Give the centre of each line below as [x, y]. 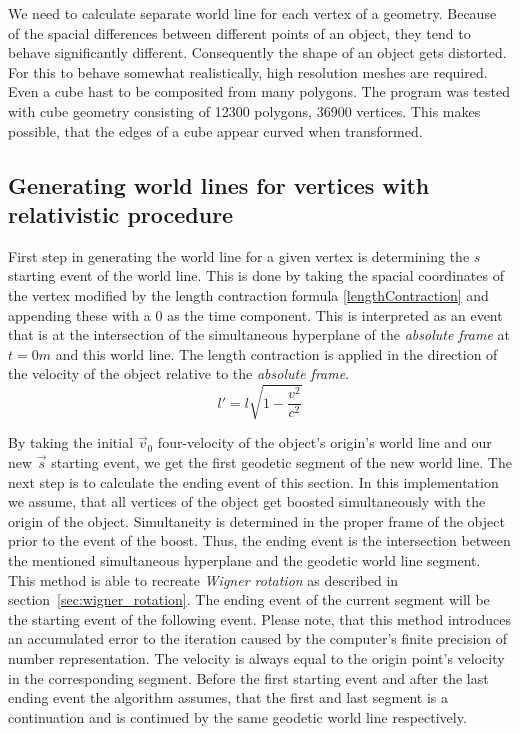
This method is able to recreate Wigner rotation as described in [203, 579]
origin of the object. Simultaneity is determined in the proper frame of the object [256, 520]
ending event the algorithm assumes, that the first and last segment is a [228, 697]
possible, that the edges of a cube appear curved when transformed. [215, 130]
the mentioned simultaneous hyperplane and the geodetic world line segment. [244, 560]
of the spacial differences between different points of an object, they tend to [239, 32]
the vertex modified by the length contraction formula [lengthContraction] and [248, 294]
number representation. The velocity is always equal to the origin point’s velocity [256, 657]
